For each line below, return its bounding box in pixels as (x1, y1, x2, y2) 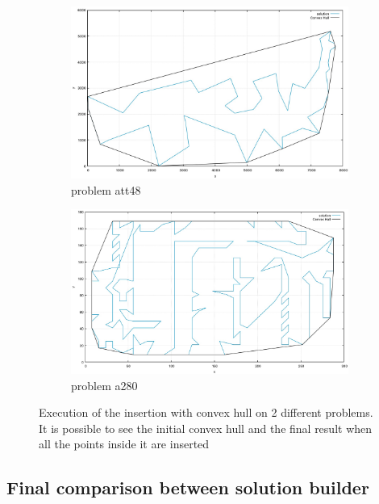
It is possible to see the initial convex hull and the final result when (39, 419, 373, 436)
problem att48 (71, 181, 141, 198)
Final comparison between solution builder (6, 475, 369, 500)
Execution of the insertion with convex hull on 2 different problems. (39, 404, 373, 421)
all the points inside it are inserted (39, 435, 210, 452)
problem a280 (71, 376, 138, 393)
